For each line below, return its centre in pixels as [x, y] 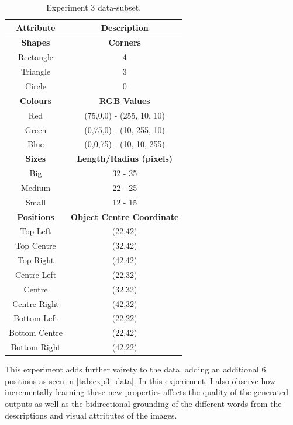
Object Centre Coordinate [125, 216]
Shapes [36, 42]
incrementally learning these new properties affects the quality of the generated [146, 392]
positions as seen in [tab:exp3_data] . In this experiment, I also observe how [140, 380]
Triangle [36, 72]
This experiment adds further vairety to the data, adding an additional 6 [135, 369]
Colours [36, 100]
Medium [36, 187]
